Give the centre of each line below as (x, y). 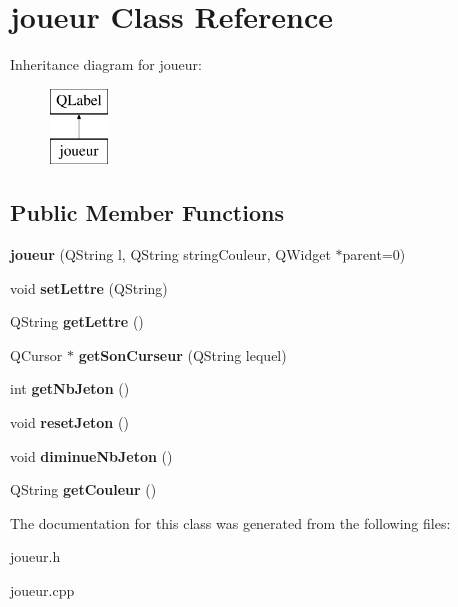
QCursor (36, 354)
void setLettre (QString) (89, 287)
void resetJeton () (69, 422)
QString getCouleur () (83, 489)
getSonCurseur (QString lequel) (182, 354)
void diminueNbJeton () (91, 455)
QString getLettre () (77, 321)
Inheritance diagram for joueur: (106, 64)
